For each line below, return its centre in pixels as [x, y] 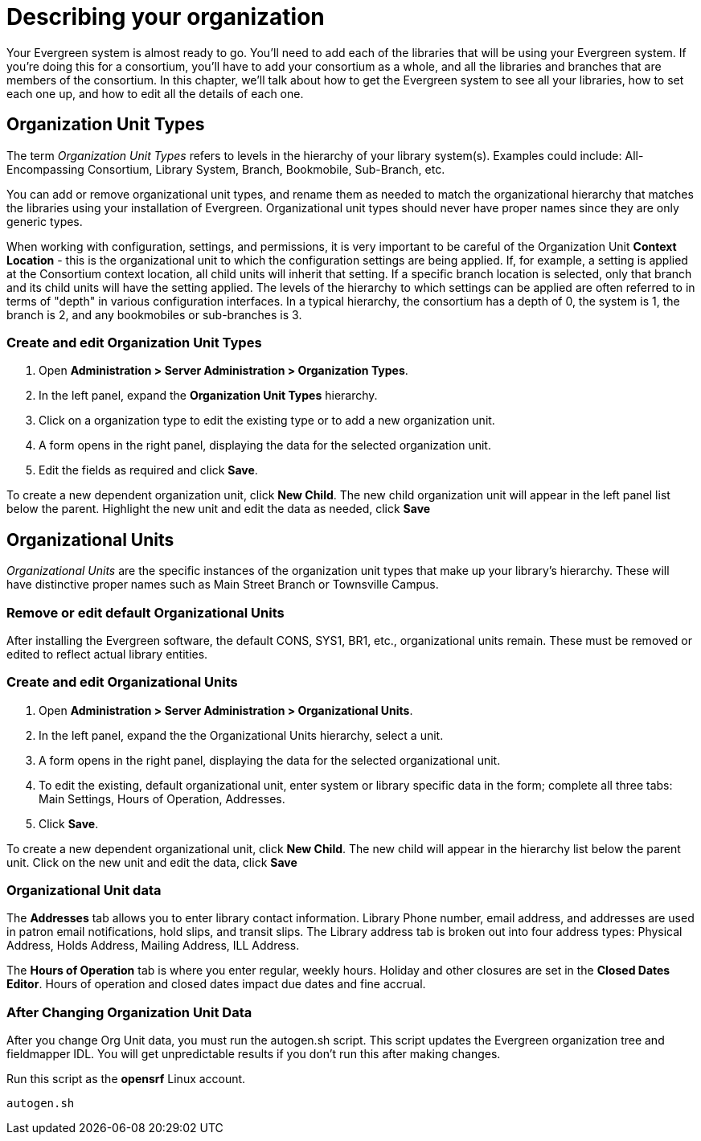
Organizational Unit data [84, 891]
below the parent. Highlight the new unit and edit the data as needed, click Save [219, 509]
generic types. [45, 221]
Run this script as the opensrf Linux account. [126, 1079]
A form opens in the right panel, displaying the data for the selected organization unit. [265, 445]
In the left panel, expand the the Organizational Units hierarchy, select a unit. [241, 735]
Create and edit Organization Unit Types [134, 342]
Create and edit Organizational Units [122, 682]
